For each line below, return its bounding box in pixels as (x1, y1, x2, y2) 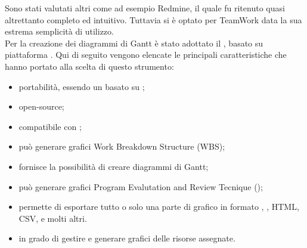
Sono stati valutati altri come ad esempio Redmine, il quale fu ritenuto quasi (5, 2, 285, 14)
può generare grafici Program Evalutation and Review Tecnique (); (18, 180, 263, 193)
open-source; (18, 100, 64, 113)
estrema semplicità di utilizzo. (5, 25, 114, 38)
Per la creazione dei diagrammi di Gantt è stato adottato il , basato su (5, 36, 263, 49)
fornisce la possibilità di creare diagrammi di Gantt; (18, 160, 209, 172)
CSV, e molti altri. (18, 212, 87, 224)
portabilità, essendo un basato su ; (18, 80, 145, 92)
